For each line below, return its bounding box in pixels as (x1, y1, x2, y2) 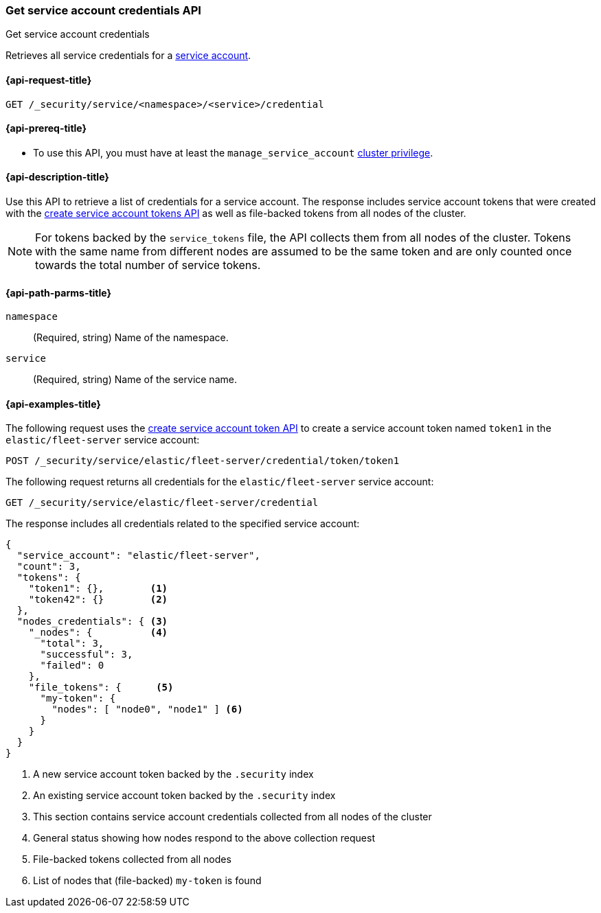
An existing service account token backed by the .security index (33, 789, 336, 802)
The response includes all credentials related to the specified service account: (5, 518, 360, 530)
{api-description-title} (5, 171, 109, 183)
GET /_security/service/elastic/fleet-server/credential (5, 497, 319, 509)
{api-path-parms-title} (5, 286, 112, 299)
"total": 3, (40, 638, 104, 649)
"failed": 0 (40, 660, 104, 671)
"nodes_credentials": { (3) (16, 616, 168, 627)
